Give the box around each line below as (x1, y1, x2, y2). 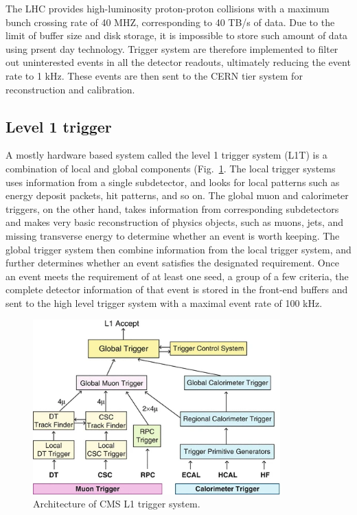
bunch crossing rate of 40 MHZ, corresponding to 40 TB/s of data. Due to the (5, 14, 335, 29)
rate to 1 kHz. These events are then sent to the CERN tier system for (5, 68, 303, 82)
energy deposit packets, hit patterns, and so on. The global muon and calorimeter (5, 188, 349, 203)
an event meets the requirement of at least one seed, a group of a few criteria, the (5, 268, 349, 283)
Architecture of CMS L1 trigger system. (33, 496, 200, 511)
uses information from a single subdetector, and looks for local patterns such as (5, 174, 340, 189)
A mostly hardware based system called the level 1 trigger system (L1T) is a (5, 148, 327, 162)
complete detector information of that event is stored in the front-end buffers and (5, 282, 348, 297)
